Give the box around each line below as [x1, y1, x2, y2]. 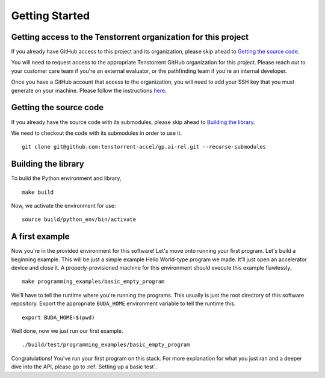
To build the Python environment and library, [11, 175, 122, 182]
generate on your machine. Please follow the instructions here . [11, 87, 167, 94]
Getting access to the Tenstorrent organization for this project [11, 32, 249, 42]
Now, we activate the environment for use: [11, 202, 117, 209]
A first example [11, 232, 70, 242]
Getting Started [11, 9, 90, 22]
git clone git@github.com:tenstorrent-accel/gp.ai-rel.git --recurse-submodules [22, 143, 267, 150]
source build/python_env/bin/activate [22, 216, 137, 223]
